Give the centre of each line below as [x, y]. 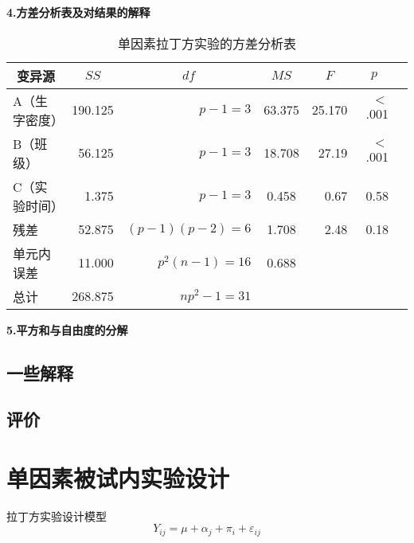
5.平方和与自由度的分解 [67, 329]
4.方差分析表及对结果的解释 [78, 12]
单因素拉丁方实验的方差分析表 [207, 43]
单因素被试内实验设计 [118, 477]
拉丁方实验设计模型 [57, 516]
